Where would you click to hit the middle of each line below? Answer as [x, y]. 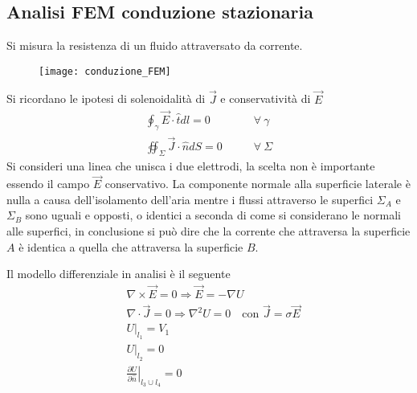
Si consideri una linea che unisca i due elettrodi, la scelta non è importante [191, 166]
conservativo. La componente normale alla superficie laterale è [258, 184]
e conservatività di [266, 98]
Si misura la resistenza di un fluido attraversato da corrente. [155, 45]
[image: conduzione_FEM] [105, 71]
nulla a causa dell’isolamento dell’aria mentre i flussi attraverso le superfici [190, 199]
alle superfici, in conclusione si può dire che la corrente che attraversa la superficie [208, 230]
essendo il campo [48, 184]
